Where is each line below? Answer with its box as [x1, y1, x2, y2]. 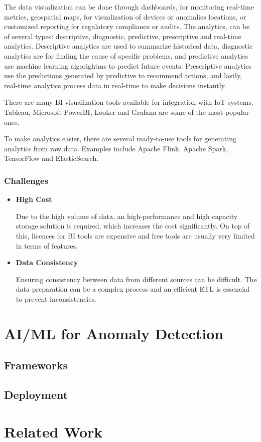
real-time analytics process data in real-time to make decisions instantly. [4, 80, 226, 90]
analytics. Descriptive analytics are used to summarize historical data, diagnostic [4, 41, 253, 51]
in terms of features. [16, 240, 78, 251]
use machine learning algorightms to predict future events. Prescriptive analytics [4, 60, 251, 71]
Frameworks [4, 357, 68, 373]
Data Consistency [16, 257, 78, 268]
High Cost [16, 194, 52, 204]
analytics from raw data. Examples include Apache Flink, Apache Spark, [4, 143, 228, 153]
